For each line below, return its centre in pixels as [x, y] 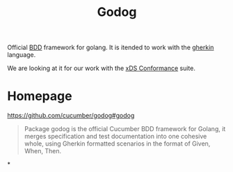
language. [22, 55]
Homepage [40, 96]
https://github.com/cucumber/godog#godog [71, 116]
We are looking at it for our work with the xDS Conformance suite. [102, 68]
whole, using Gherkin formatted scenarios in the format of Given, [117, 144]
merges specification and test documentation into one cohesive [115, 137]
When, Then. [43, 151]
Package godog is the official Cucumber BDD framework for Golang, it [125, 129]
